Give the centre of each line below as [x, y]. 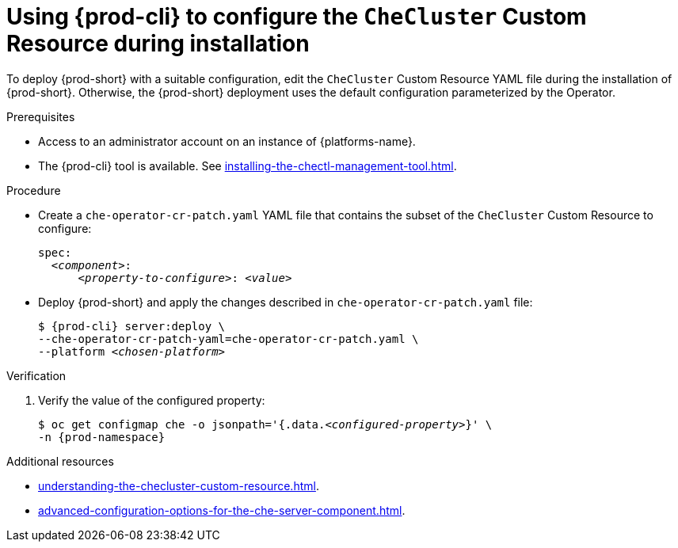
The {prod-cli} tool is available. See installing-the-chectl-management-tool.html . [248, 166]
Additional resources [60, 461]
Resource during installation [158, 44]
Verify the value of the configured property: [152, 400]
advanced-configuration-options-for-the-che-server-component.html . [222, 510]
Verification [36, 375]
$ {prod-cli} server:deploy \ [132, 326]
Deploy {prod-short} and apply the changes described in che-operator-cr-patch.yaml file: [286, 302]
